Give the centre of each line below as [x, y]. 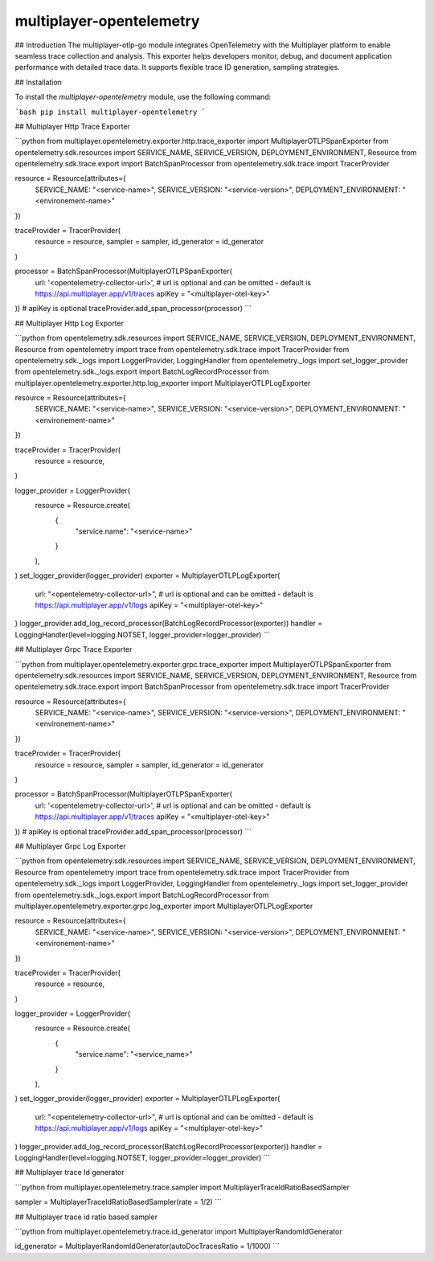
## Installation [38, 82]
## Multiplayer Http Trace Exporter [72, 126]
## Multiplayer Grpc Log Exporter [70, 846]
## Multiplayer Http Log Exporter [70, 323]
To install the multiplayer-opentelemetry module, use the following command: [143, 97]
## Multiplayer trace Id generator [70, 1173]
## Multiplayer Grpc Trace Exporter [74, 649]
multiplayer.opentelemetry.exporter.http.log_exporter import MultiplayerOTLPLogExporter [163, 383]
